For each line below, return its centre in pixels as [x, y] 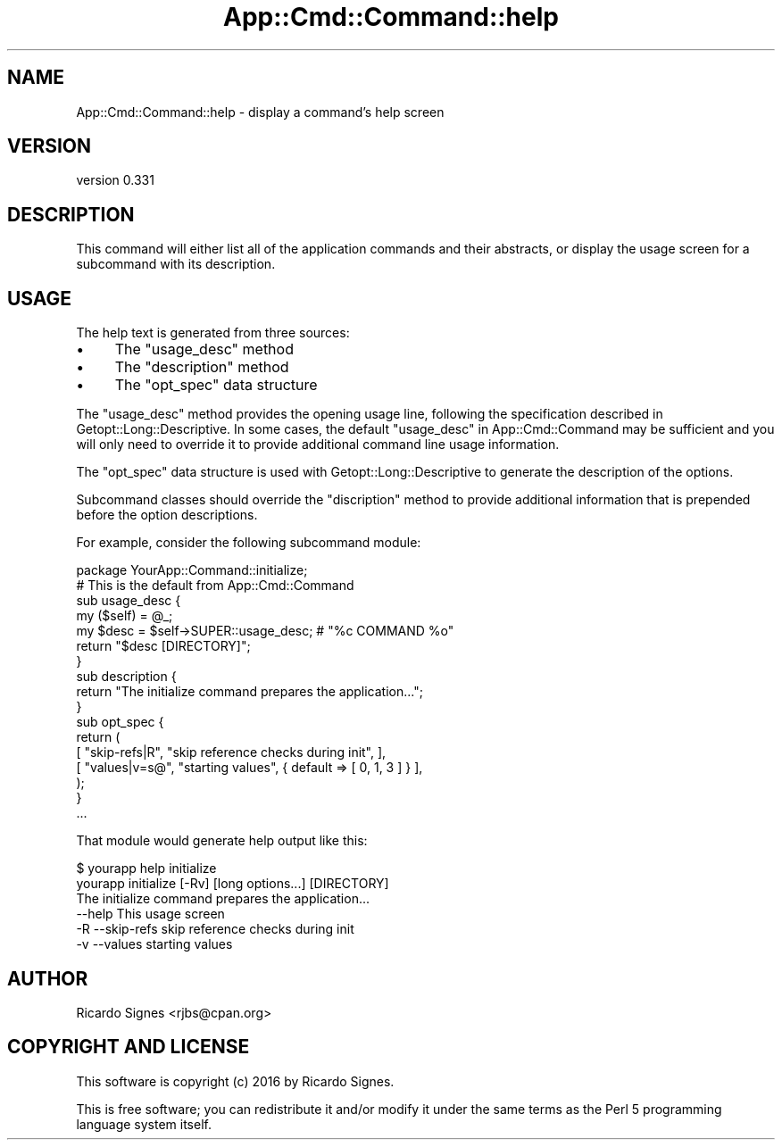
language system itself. [144, 1124]
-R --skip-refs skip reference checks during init [215, 929]
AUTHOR [48, 978]
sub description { [126, 677]
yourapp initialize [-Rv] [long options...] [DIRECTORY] [233, 884]
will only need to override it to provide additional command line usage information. [318, 445]
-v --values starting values [154, 944]
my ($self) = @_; [125, 616]
